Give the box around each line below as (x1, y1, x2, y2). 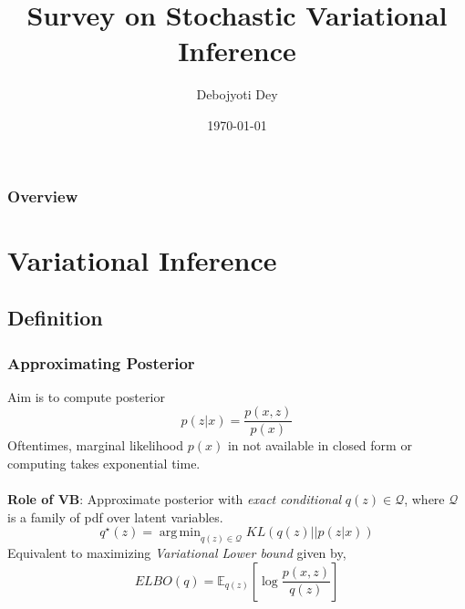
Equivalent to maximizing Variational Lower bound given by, (7, 543, 346, 563)
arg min (159, 526, 201, 540)
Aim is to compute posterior (7, 387, 165, 406)
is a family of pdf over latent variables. (7, 507, 223, 526)
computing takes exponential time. (7, 454, 201, 473)
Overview (7, 184, 78, 207)
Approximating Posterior (7, 351, 195, 374)
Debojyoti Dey (196, 85, 278, 104)
